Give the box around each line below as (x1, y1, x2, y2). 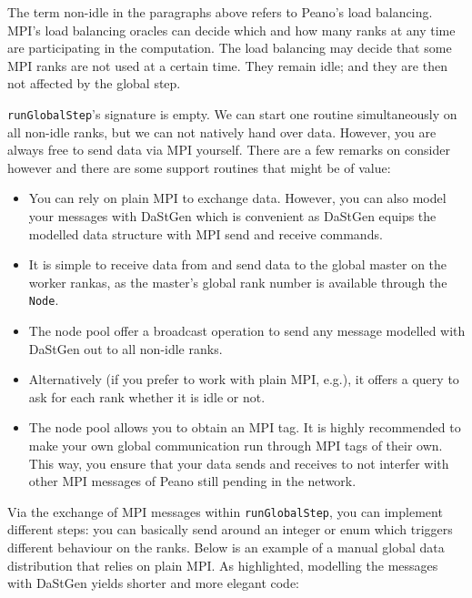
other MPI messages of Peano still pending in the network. (28, 471, 357, 491)
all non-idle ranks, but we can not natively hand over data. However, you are (7, 122, 437, 141)
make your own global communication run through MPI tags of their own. (28, 436, 443, 454)
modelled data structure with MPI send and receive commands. (28, 224, 383, 243)
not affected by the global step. (7, 74, 181, 93)
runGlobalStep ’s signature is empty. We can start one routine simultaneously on (7, 104, 457, 123)
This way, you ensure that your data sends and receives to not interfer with (28, 453, 449, 472)
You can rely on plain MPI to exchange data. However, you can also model (28, 188, 447, 208)
